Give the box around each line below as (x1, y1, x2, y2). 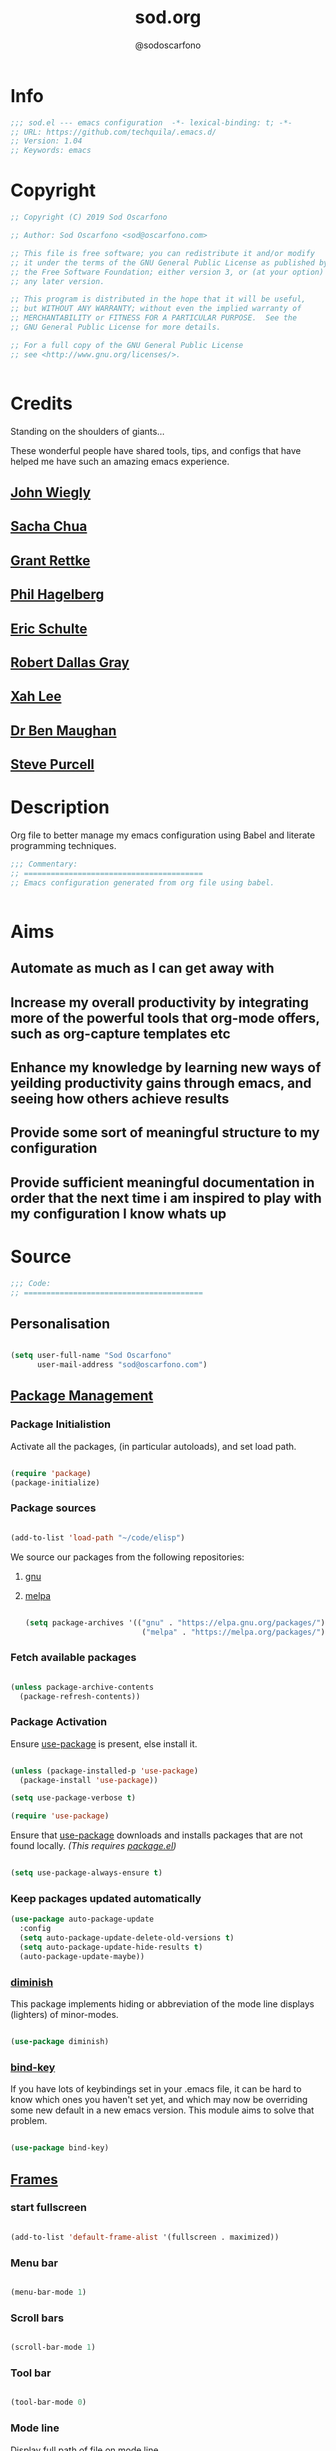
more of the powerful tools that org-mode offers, (10, 1009, 320, 1026)
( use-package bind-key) (10, 2143, 110, 2153)
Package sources (10, 1501, 97, 1515)
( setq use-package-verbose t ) (10, 1793, 137, 1803)
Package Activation (10, 1715, 108, 1729)
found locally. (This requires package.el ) (10, 1840, 177, 1852)
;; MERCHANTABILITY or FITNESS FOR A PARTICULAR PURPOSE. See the (10, 313, 298, 323)
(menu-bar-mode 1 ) (10, 2287, 87, 2297)
